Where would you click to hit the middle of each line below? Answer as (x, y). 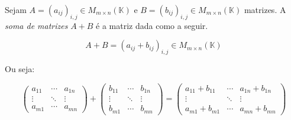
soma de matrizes (36, 25)
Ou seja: (20, 69)
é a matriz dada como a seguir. (152, 25)
